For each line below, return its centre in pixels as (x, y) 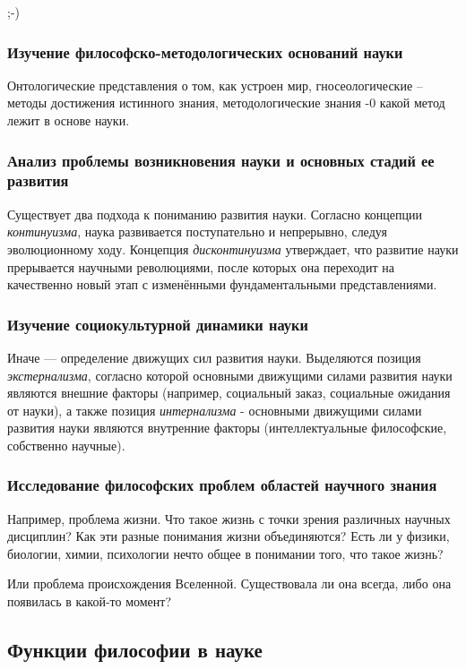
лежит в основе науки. (69, 120)
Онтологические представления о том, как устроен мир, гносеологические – (215, 85)
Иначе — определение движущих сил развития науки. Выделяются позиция (214, 357)
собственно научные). (66, 445)
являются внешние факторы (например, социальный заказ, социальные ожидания (229, 393)
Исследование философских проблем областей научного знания (222, 485)
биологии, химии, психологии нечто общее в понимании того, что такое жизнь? (225, 553)
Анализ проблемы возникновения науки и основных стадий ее (221, 160)
